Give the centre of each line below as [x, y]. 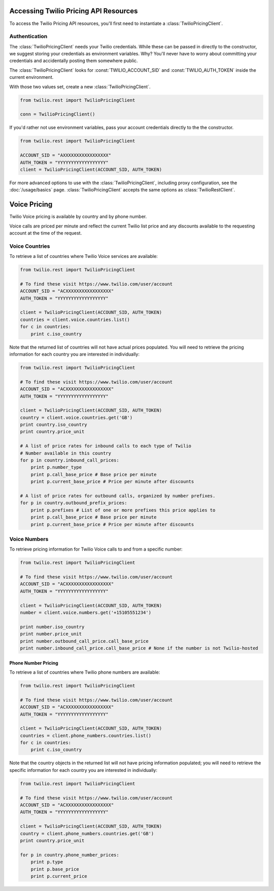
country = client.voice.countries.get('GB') [76, 418]
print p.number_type [56, 467]
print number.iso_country [52, 627]
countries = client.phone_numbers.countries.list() [86, 736]
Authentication [28, 37]
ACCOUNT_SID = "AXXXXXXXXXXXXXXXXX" [66, 155]
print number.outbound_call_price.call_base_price [84, 641]
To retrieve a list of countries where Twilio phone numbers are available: [85, 672]
